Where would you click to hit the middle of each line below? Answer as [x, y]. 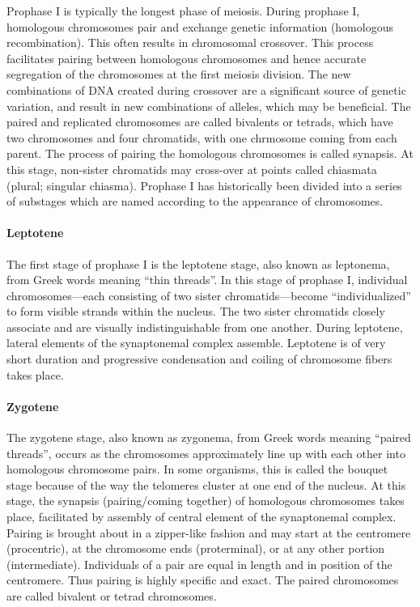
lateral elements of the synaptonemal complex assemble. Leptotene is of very [196, 343]
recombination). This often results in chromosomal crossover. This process [190, 42]
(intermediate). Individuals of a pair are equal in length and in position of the [199, 564]
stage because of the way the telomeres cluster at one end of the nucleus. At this [206, 484]
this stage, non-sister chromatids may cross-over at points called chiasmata [192, 169]
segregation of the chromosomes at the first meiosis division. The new [179, 74]
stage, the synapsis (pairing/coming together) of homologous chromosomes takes [206, 501]
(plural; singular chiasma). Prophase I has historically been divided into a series [204, 185]
